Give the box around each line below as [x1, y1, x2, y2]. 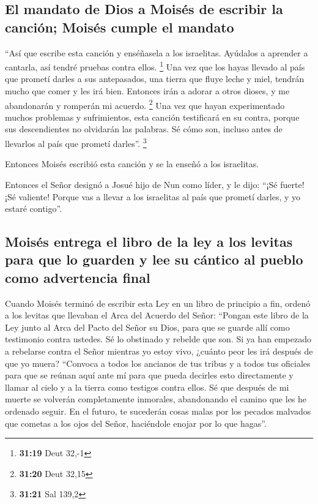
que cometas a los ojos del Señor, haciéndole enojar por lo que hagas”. [5, 416, 267, 429]
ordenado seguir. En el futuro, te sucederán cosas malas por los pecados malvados [5, 405, 311, 418]
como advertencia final [5, 268, 150, 287]
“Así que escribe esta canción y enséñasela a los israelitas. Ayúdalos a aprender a [5, 46, 308, 59]
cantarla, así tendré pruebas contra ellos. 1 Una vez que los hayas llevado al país [5, 59, 305, 73]
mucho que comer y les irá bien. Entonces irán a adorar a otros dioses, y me [5, 85, 290, 97]
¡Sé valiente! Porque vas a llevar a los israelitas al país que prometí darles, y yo [5, 190, 301, 203]
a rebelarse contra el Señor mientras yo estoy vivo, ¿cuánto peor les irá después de [5, 345, 313, 358]
